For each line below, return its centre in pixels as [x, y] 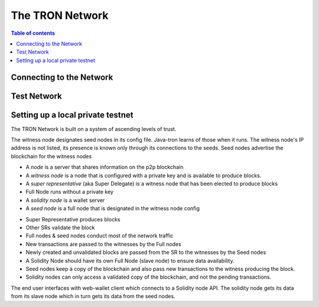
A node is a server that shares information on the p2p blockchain [105, 167]
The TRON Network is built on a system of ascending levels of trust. [94, 129]
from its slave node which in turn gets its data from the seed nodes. [93, 296]
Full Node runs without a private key [69, 192]
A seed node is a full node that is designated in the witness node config [113, 208]
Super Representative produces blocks [73, 219]
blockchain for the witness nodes [51, 156]
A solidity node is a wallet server [65, 200]
